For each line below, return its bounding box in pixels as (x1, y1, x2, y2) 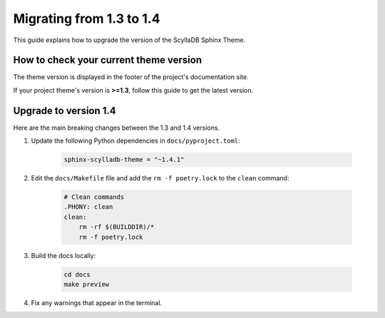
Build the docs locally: (31, 251, 96, 260)
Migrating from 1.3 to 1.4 (13, 11, 160, 26)
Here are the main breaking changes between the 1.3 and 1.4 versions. (13, 123, 220, 132)
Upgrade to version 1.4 (13, 104, 117, 117)
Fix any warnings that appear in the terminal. (31, 299, 163, 307)
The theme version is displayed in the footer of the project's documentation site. (13, 73, 249, 81)
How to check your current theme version (13, 54, 202, 66)
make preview (63, 280, 110, 289)
